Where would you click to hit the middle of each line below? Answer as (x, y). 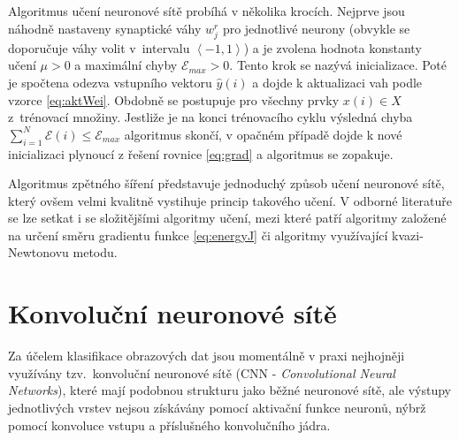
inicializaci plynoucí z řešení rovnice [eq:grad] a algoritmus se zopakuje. (201, 153)
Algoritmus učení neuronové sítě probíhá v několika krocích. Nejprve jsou (207, 11)
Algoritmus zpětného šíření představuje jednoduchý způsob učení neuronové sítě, (226, 183)
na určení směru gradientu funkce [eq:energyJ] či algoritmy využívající (198, 235)
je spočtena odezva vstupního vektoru (110, 82)
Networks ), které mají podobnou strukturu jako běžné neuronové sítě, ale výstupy (229, 390)
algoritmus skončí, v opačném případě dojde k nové (263, 134)
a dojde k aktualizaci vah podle (337, 82)
